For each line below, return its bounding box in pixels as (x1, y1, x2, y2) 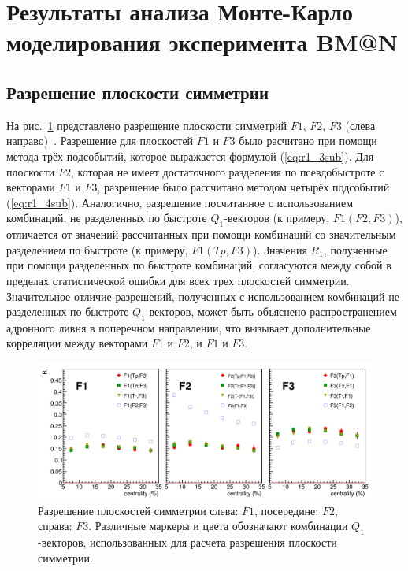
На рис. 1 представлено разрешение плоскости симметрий (6, 117, 287, 133)
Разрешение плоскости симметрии (6, 80, 269, 104)
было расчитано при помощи (239, 132, 377, 149)
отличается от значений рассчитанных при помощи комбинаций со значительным (6, 226, 396, 243)
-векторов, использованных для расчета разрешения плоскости (38, 533, 337, 550)
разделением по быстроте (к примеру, (6, 241, 188, 258)
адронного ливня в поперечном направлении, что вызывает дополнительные (6, 319, 371, 336)
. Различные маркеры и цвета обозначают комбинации (88, 517, 348, 534)
